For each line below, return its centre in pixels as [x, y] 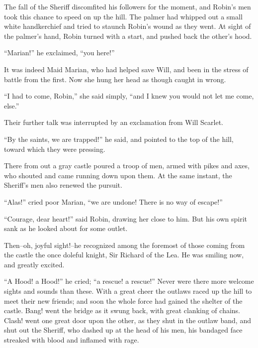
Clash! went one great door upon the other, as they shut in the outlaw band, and [128, 320]
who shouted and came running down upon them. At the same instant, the [118, 175]
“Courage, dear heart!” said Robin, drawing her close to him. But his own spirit [126, 218]
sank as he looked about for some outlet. [66, 228]
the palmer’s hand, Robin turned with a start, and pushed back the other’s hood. [128, 36]
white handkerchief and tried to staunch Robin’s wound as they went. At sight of [128, 26]
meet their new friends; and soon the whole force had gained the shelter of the [123, 300]
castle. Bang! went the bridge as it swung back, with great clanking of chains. [122, 310]
